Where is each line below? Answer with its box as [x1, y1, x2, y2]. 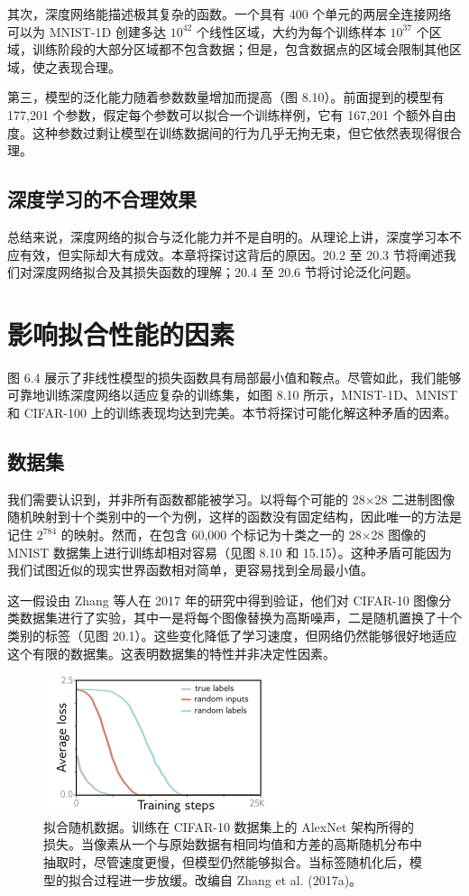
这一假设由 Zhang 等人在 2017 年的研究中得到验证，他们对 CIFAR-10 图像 [7, 590, 439, 609]
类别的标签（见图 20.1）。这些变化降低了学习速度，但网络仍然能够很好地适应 [7, 626, 457, 644]
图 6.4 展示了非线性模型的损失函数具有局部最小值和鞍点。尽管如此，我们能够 [7, 367, 462, 386]
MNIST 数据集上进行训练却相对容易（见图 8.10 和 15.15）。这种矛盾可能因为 [7, 542, 452, 561]
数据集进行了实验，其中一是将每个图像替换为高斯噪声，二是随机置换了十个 [19, 608, 462, 627]
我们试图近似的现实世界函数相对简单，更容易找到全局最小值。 [7, 560, 373, 579]
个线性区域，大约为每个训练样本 [196, 22, 386, 41]
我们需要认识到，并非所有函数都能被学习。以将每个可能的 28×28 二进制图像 [7, 489, 455, 508]
